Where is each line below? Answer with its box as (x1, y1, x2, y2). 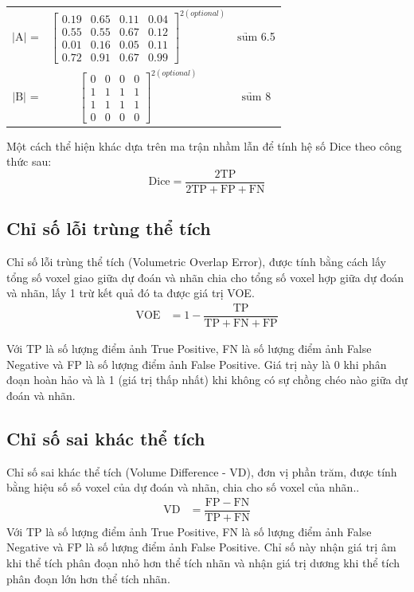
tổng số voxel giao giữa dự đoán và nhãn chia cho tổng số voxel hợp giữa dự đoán (6, 269, 404, 285)
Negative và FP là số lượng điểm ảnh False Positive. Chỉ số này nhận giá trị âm (6, 539, 396, 555)
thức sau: (6, 153, 52, 170)
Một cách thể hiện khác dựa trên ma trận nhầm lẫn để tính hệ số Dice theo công (6, 137, 402, 154)
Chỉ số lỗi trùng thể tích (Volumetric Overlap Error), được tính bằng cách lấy (6, 253, 386, 270)
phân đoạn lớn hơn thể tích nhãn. (6, 570, 170, 586)
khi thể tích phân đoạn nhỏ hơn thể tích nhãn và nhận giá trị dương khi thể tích (6, 555, 400, 570)
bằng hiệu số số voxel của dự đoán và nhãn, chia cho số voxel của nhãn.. (6, 479, 360, 496)
